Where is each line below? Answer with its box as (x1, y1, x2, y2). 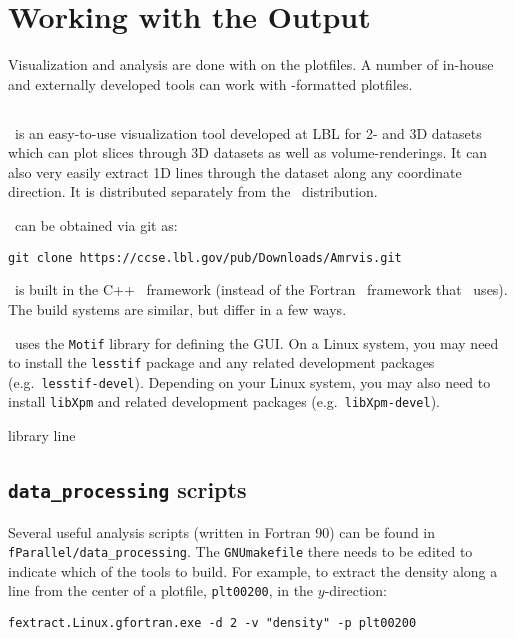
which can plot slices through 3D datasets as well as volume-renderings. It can (8, 142, 488, 163)
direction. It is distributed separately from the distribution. (8, 181, 378, 202)
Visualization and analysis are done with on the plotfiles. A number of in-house (8, 54, 494, 75)
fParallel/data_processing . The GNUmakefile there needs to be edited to (8, 541, 473, 562)
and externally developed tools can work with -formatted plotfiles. (8, 73, 413, 94)
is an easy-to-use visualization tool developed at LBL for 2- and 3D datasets (14, 122, 482, 143)
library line (8, 425, 76, 446)
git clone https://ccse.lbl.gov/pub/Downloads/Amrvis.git (8, 250, 402, 265)
